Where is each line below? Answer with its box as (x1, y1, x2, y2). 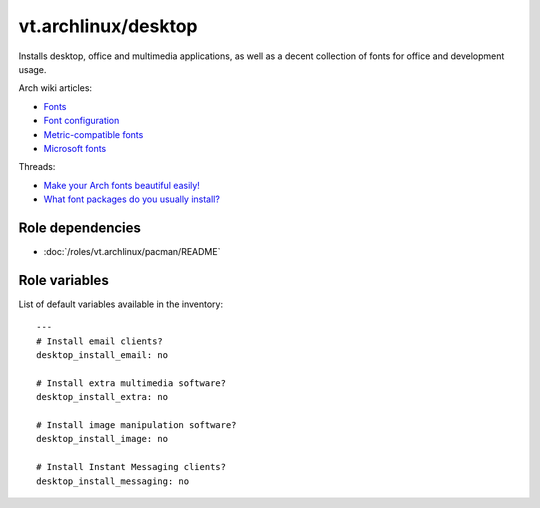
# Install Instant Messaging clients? (36, 461, 227, 473)
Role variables (18, 271, 109, 289)
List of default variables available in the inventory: (18, 298, 224, 310)
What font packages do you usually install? (43, 193, 220, 205)
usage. (18, 63, 47, 75)
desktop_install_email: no (36, 350, 169, 361)
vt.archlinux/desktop (18, 15, 198, 37)
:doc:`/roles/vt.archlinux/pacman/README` (43, 245, 221, 257)
